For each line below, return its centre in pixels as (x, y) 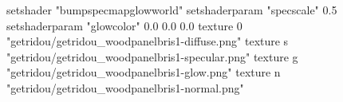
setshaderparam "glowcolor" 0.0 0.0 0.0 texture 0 (124, 25)
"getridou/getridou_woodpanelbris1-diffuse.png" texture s (148, 41)
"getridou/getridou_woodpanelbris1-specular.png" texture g (152, 56)
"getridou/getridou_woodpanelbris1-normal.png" (125, 87)
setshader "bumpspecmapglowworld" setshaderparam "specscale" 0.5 (172, 10)
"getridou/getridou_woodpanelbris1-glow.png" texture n (144, 72)
